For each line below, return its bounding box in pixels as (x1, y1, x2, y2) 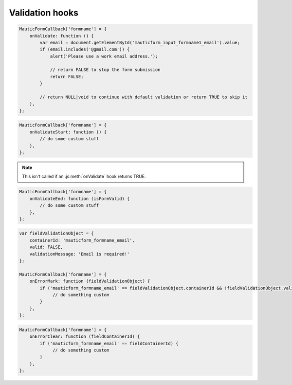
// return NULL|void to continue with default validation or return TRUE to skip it (39, 94, 248, 100)
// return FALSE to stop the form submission (50, 67, 161, 73)
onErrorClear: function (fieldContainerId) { (29, 334, 140, 339)
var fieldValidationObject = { (19, 231, 94, 236)
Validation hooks (9, 7, 79, 18)
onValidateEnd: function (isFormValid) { (29, 196, 130, 202)
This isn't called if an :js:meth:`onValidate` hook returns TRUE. (22, 173, 146, 180)
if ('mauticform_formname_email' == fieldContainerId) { (39, 341, 179, 346)
